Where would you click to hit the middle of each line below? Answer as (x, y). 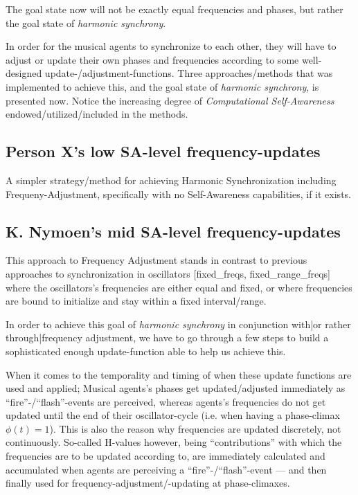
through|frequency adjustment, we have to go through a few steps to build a (167, 337)
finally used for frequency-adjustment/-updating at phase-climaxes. (148, 483)
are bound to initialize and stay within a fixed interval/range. (136, 301)
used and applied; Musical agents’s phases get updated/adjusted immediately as (176, 388)
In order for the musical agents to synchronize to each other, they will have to (171, 46)
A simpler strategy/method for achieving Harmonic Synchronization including (171, 180)
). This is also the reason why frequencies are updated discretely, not (195, 428)
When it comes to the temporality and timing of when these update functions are (179, 374)
